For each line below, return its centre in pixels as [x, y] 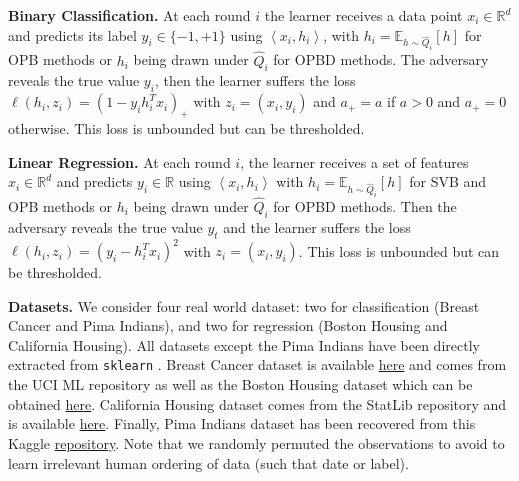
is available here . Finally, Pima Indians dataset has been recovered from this [242, 423]
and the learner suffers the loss [317, 226]
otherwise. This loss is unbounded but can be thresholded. [186, 127]
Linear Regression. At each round [119, 161]
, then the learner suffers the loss [255, 80]
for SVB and [448, 181]
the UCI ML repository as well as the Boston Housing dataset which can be [240, 384]
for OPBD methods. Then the [365, 206]
